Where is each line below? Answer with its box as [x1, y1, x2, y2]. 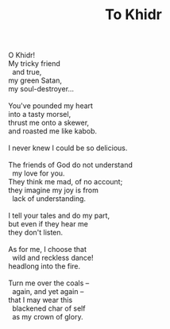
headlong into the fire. [8, 261, 81, 271]
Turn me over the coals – [8, 278, 90, 288]
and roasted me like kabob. [8, 126, 98, 136]
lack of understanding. [11, 194, 86, 203]
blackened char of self [11, 304, 86, 313]
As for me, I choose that [8, 245, 87, 254]
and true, [11, 68, 42, 77]
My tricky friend [8, 59, 61, 68]
